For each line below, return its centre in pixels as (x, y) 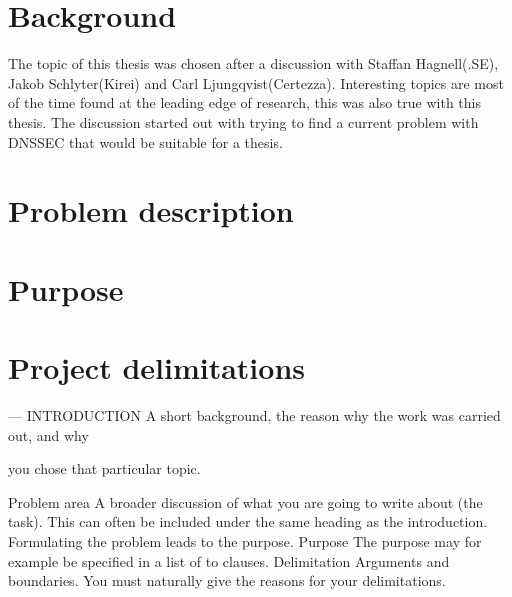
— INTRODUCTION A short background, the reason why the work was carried (254, 414)
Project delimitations (156, 367)
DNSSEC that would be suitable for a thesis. (145, 141)
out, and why (48, 434)
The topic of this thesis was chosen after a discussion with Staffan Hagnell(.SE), (253, 63)
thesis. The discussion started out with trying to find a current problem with (243, 121)
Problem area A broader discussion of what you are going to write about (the (245, 501)
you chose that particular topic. (104, 468)
